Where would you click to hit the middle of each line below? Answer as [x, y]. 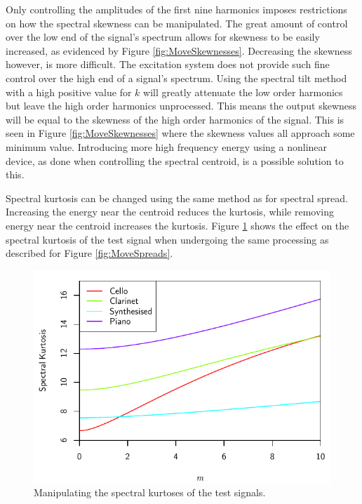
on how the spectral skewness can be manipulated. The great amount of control [177, 23]
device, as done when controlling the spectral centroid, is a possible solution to [175, 160]
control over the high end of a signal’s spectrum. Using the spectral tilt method [176, 78]
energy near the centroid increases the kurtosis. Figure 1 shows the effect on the [177, 225]
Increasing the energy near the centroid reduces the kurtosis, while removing [170, 212]
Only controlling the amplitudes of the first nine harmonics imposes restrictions [176, 9]
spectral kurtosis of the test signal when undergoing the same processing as [167, 239]
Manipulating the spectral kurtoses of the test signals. [150, 492]
